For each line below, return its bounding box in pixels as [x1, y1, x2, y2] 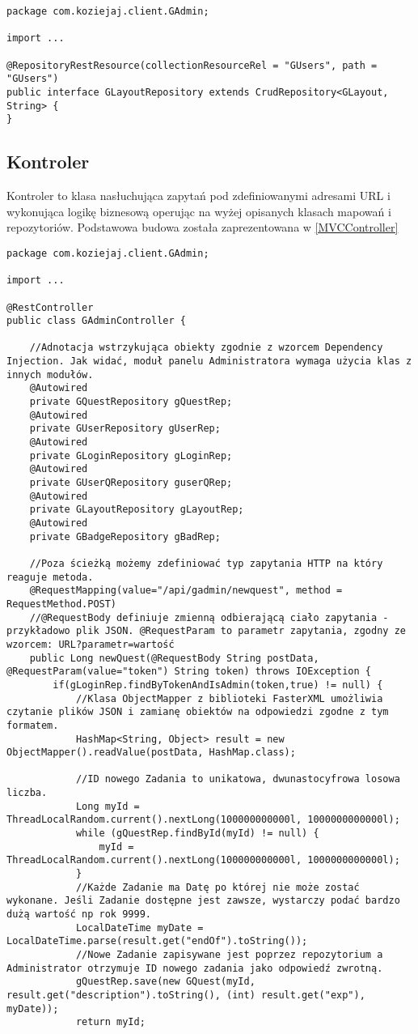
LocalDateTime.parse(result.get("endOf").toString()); [6, 935, 308, 947]
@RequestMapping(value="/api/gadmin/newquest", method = [29, 585, 343, 597]
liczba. [6, 787, 48, 799]
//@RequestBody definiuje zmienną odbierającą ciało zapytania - [29, 611, 389, 623]
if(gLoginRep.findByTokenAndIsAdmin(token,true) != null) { [53, 679, 383, 691]
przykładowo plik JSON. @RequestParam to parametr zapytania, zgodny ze [6, 625, 406, 637]
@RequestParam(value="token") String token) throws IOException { [6, 666, 372, 678]
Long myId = [75, 800, 140, 812]
